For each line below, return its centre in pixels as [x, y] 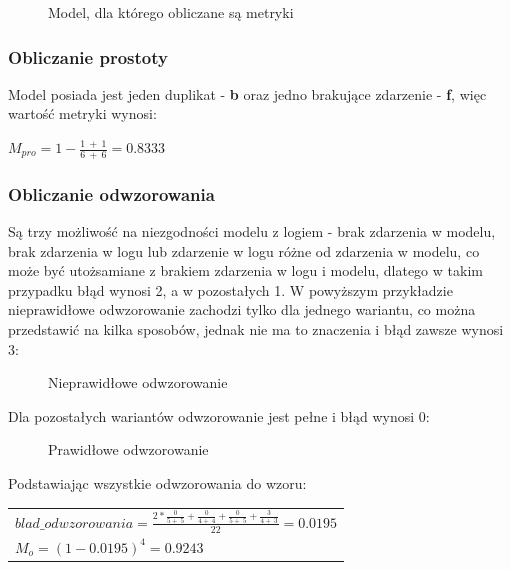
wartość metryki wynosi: [82, 113]
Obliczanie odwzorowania [111, 193]
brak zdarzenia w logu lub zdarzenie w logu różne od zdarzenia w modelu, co [244, 250]
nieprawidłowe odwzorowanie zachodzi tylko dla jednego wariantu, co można [242, 309]
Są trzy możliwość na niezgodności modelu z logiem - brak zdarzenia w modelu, [252, 231]
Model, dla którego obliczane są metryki [171, 12]
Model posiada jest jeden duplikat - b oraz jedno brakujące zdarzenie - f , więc [247, 93]
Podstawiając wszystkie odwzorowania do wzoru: [157, 482]
